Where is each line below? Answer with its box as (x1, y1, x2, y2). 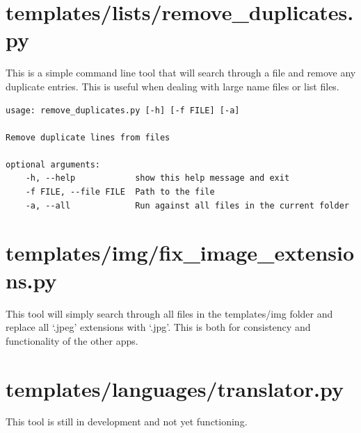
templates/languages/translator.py (6, 374, 344, 402)
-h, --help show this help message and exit (25, 173, 290, 183)
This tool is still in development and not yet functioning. (6, 414, 248, 429)
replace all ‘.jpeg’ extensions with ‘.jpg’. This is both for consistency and (6, 320, 311, 334)
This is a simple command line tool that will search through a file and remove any (6, 65, 356, 80)
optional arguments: (6, 159, 101, 170)
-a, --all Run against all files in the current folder (25, 200, 349, 211)
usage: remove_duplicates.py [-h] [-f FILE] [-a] (6, 105, 240, 115)
